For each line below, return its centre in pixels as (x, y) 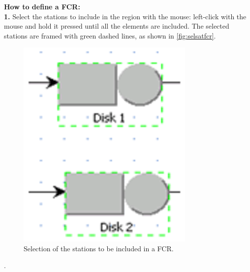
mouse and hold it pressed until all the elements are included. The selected (117, 26)
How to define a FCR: (42, 6)
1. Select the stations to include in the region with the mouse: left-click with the (125, 16)
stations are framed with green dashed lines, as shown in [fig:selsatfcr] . (110, 35)
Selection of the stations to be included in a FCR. (99, 248)
